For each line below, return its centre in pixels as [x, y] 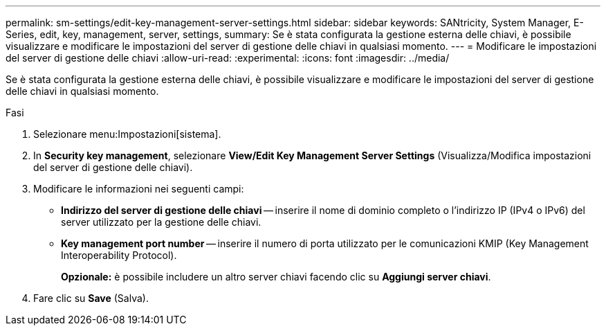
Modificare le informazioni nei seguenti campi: [139, 189]
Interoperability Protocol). [119, 255]
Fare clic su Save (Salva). [91, 298]
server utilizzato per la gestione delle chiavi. [161, 222]
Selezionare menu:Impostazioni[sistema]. [127, 134]
